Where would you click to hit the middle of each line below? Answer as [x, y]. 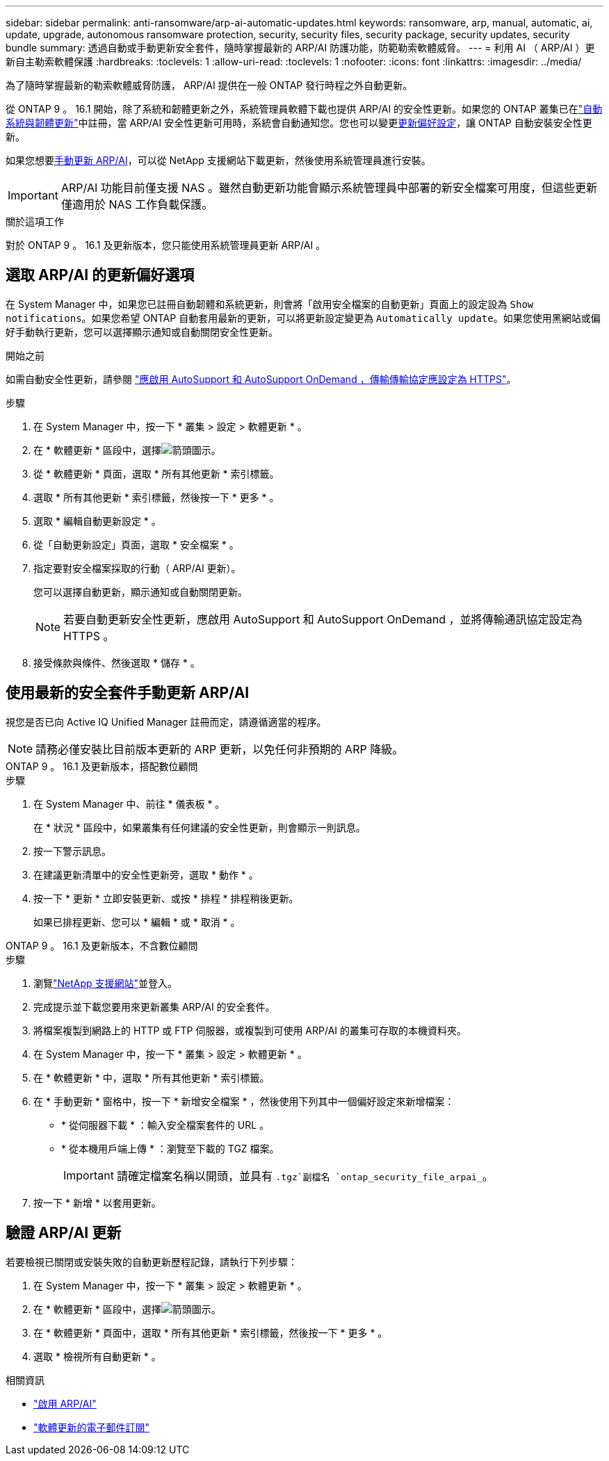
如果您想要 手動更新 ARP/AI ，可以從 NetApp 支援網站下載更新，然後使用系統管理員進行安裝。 [218, 160]
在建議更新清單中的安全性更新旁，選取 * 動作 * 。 [146, 874]
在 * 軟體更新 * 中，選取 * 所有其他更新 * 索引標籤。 [152, 1077]
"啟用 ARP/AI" [65, 1403]
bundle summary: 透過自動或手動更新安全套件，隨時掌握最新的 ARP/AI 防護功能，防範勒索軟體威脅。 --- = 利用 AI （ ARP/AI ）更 [300, 48]
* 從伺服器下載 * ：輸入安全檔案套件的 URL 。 [165, 1125]
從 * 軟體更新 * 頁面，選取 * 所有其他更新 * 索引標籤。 [156, 473]
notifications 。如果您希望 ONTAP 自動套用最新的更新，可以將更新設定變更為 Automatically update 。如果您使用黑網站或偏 [303, 318]
